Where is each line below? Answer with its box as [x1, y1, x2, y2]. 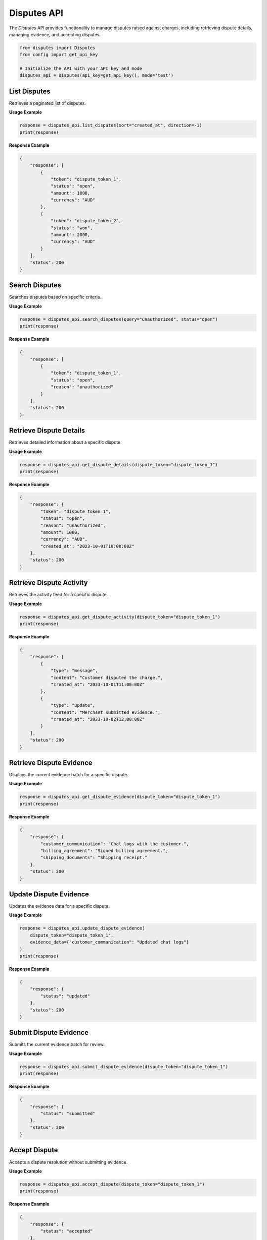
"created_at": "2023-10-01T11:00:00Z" [50, 682, 145, 687]
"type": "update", [50, 702, 96, 708]
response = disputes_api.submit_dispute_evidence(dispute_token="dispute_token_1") [19, 1064, 228, 1069]
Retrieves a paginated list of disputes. [9, 100, 86, 106]
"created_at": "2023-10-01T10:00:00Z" [40, 543, 134, 549]
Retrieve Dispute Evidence [9, 758, 92, 767]
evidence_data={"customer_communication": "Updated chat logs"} [30, 939, 189, 945]
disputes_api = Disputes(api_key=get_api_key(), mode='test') [19, 72, 174, 78]
